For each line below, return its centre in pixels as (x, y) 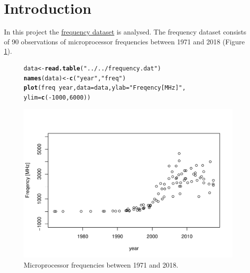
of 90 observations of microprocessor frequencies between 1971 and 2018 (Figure (125, 41)
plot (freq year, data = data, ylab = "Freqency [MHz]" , (105, 88)
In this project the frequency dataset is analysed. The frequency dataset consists (125, 32)
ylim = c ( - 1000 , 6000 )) (57, 97)
